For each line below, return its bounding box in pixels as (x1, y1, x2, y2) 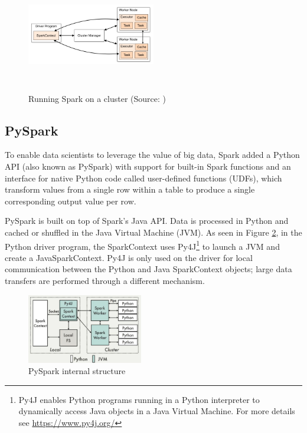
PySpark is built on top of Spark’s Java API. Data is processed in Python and (5, 214, 289, 227)
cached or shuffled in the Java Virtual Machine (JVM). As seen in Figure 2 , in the (5, 226, 302, 238)
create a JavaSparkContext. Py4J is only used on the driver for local (5, 251, 253, 263)
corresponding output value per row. (5, 194, 136, 207)
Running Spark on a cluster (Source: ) (28, 92, 166, 104)
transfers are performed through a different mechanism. (5, 274, 205, 286)
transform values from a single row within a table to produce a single (5, 183, 255, 196)
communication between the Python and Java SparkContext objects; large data (5, 263, 292, 275)
